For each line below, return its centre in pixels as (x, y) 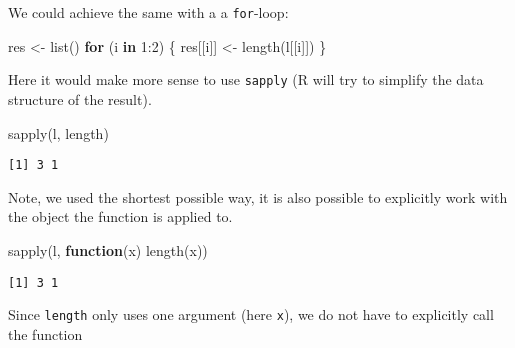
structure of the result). (80, 98)
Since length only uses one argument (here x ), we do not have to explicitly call (251, 314)
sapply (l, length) (58, 132)
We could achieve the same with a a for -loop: (148, 12)
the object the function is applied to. (120, 216)
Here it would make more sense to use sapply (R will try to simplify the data (246, 79)
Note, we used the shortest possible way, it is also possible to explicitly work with (258, 196)
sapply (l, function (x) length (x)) (108, 249)
